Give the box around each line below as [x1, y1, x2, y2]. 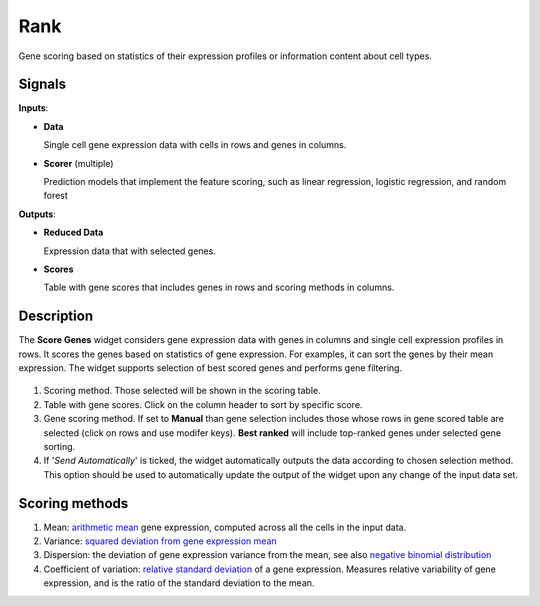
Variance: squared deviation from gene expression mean [43, 535, 277, 547]
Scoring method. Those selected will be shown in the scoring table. [43, 385, 321, 397]
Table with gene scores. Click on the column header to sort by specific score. [43, 398, 363, 410]
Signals [18, 76, 67, 93]
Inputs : [18, 102, 49, 114]
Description [18, 308, 94, 325]
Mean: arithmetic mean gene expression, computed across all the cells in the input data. [43, 521, 407, 533]
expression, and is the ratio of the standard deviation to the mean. [43, 577, 315, 589]
